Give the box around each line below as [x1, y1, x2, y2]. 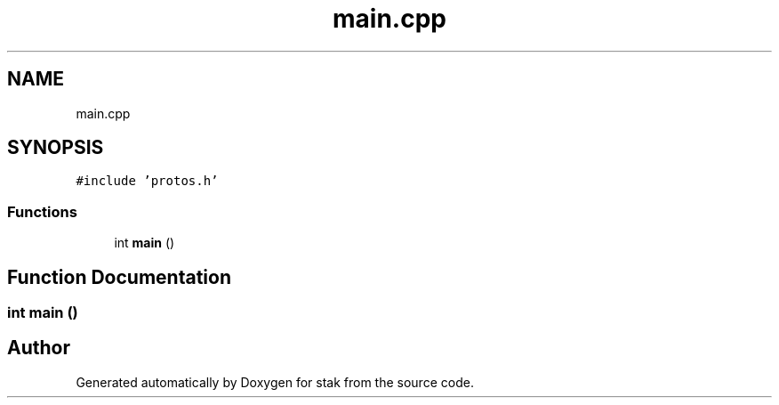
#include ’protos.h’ [76, 174, 219, 189]
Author [7, 336, 70, 360]
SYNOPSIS [7, 136, 104, 159]
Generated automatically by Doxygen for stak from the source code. [76, 374, 474, 390]
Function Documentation [7, 265, 231, 288]
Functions [7, 202, 77, 221]
